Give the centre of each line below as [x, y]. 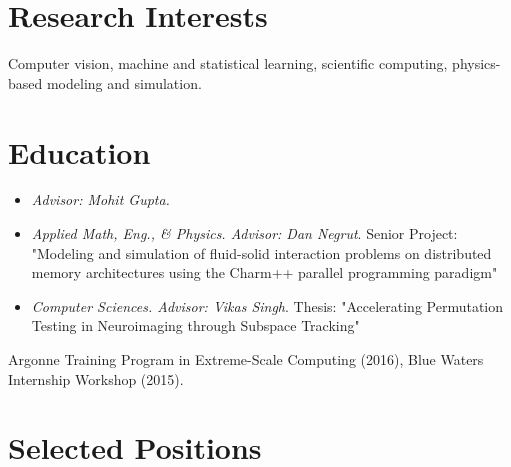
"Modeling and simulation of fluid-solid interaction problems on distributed [261, 252]
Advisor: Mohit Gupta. [100, 199]
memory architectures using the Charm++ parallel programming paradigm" [264, 272]
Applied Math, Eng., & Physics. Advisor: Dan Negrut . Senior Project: [244, 233]
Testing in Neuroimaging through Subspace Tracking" [195, 325]
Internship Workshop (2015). [96, 378]
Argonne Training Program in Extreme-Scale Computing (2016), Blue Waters [246, 359]
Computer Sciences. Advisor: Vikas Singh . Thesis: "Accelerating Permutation [267, 305]
